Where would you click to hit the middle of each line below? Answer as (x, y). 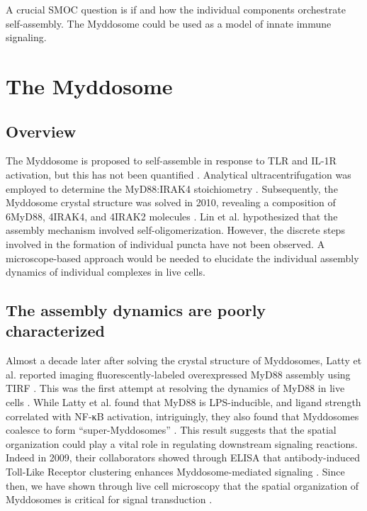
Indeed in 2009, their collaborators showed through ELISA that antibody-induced (183, 457)
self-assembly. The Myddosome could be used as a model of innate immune (169, 23)
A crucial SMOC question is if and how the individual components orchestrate (176, 9)
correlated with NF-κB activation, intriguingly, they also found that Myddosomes (182, 416)
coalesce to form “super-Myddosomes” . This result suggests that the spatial (171, 430)
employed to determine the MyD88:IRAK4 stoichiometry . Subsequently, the (172, 188)
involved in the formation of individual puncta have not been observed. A (165, 243)
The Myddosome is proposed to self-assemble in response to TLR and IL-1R (171, 161)
